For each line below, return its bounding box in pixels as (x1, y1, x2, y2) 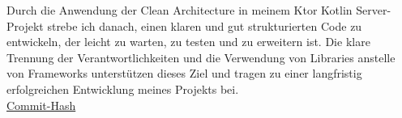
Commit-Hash (6, 96, 76, 113)
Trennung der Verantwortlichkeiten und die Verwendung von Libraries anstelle (6, 48, 396, 65)
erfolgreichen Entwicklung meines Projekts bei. (6, 80, 239, 97)
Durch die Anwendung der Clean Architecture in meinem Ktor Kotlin (6, 2, 353, 18)
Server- (356, 2, 391, 18)
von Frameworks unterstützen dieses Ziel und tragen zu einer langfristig (6, 65, 362, 82)
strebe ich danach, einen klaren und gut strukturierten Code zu (47, 17, 362, 34)
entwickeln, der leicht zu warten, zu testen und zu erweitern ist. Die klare (6, 33, 370, 50)
